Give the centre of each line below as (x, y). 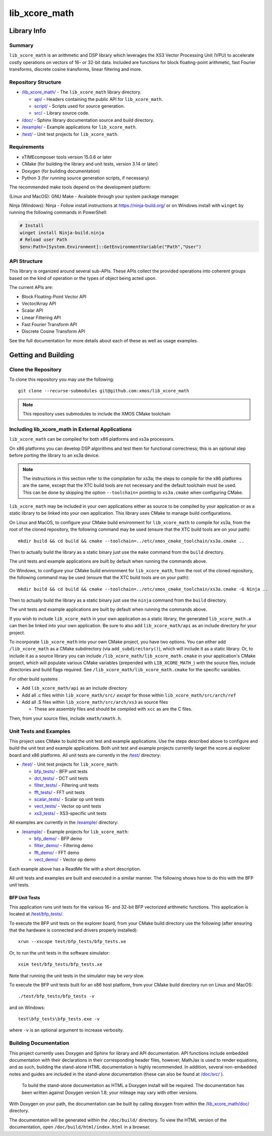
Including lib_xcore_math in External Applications (71, 429)
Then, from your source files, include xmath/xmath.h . (66, 718)
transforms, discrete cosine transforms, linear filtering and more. (76, 69)
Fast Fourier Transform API (49, 324)
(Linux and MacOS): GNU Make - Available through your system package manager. (94, 196)
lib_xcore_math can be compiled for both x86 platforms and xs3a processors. (92, 439)
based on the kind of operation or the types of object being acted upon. (83, 278)
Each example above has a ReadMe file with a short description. (75, 869)
